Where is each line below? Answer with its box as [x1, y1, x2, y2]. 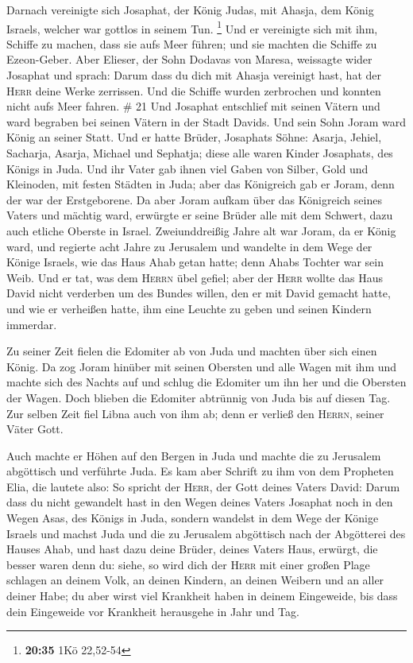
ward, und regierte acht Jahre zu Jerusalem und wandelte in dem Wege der [6, 238, 372, 254]
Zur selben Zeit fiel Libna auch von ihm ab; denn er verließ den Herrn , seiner [6, 405, 384, 421]
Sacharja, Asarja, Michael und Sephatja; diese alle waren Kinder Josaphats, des [6, 145, 393, 161]
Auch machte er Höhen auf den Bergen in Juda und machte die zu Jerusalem [6, 447, 381, 463]
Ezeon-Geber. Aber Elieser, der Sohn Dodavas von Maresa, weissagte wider [6, 51, 372, 68]
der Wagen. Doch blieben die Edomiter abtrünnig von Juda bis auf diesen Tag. [6, 389, 391, 405]
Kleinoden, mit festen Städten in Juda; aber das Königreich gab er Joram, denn [6, 176, 395, 192]
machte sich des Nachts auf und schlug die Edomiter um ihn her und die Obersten [6, 374, 407, 390]
